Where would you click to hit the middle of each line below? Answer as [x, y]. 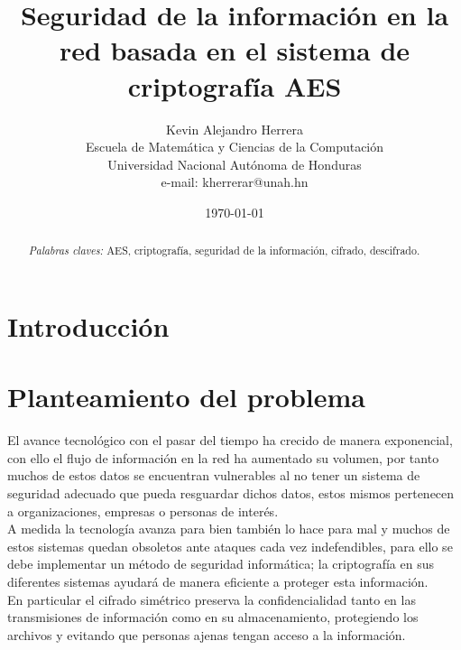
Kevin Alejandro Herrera [235, 129]
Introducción [88, 325]
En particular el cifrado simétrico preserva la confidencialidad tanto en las [212, 599]
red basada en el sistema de [235, 50]
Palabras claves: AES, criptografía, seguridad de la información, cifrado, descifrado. [224, 251]
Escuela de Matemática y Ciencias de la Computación [235, 147]
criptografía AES [235, 85]
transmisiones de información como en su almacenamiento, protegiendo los [213, 617]
